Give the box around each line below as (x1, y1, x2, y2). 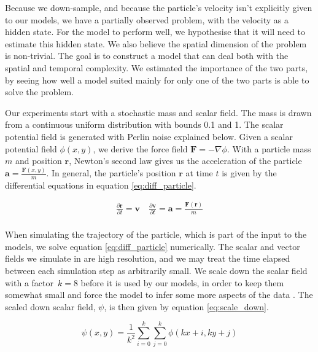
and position (15, 154, 62, 167)
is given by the (222, 166, 277, 179)
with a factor (5, 276, 53, 289)
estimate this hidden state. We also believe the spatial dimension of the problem (5, 37, 307, 50)
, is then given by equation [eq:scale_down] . (104, 300, 269, 313)
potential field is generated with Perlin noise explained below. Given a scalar (5, 130, 293, 143)
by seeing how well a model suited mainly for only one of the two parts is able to (5, 73, 309, 86)
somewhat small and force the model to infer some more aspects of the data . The (5, 288, 313, 301)
